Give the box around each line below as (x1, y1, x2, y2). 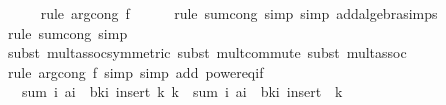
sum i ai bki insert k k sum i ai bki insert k (21, 81, 343, 102)
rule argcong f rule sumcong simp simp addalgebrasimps (40, 3, 438, 23)
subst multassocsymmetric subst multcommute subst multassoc (7, 42, 407, 63)
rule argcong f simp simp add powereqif (7, 61, 264, 82)
